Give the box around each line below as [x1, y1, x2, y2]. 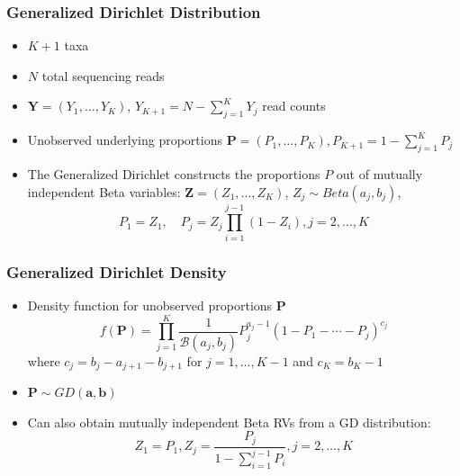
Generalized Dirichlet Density [6, 260, 227, 283]
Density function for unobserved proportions [27, 295, 273, 314]
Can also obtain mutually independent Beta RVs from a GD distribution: [27, 412, 431, 431]
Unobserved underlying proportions [27, 130, 222, 149]
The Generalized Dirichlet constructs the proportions [27, 165, 320, 183]
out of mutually [336, 165, 423, 183]
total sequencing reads [41, 66, 165, 85]
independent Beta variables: [27, 182, 181, 201]
